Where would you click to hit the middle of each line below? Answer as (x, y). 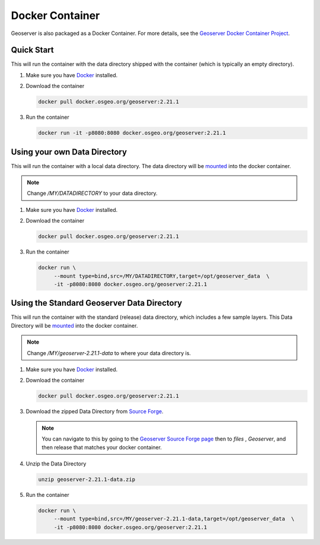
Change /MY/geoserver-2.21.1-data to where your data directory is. (109, 353)
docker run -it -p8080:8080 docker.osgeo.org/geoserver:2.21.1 (132, 133)
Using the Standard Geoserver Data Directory (97, 303)
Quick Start (32, 50)
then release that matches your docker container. (102, 447)
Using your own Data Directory (69, 152)
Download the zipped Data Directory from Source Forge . (95, 411)
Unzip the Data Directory (56, 464)
